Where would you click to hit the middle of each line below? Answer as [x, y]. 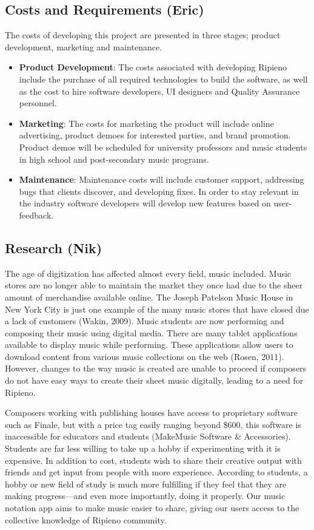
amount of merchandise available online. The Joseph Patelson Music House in [149, 297]
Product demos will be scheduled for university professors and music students [163, 147]
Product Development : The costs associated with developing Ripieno [153, 67]
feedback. [36, 215]
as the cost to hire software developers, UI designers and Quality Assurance [159, 91]
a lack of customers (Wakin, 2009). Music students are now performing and [145, 321]
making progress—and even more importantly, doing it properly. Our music [145, 496]
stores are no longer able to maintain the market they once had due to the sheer [154, 285]
